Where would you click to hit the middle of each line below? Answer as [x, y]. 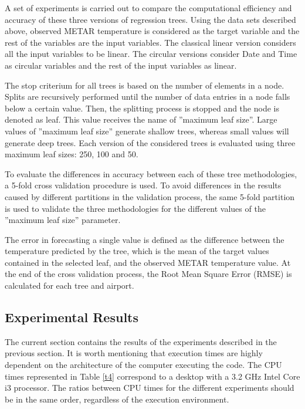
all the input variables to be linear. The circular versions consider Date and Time [151, 54]
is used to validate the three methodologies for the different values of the [135, 208]
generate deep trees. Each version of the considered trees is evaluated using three [150, 142]
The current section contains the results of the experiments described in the [141, 341]
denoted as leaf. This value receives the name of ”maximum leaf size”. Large [141, 119]
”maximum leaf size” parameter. [63, 220]
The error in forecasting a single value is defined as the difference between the [145, 239]
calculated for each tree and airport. [70, 285]
